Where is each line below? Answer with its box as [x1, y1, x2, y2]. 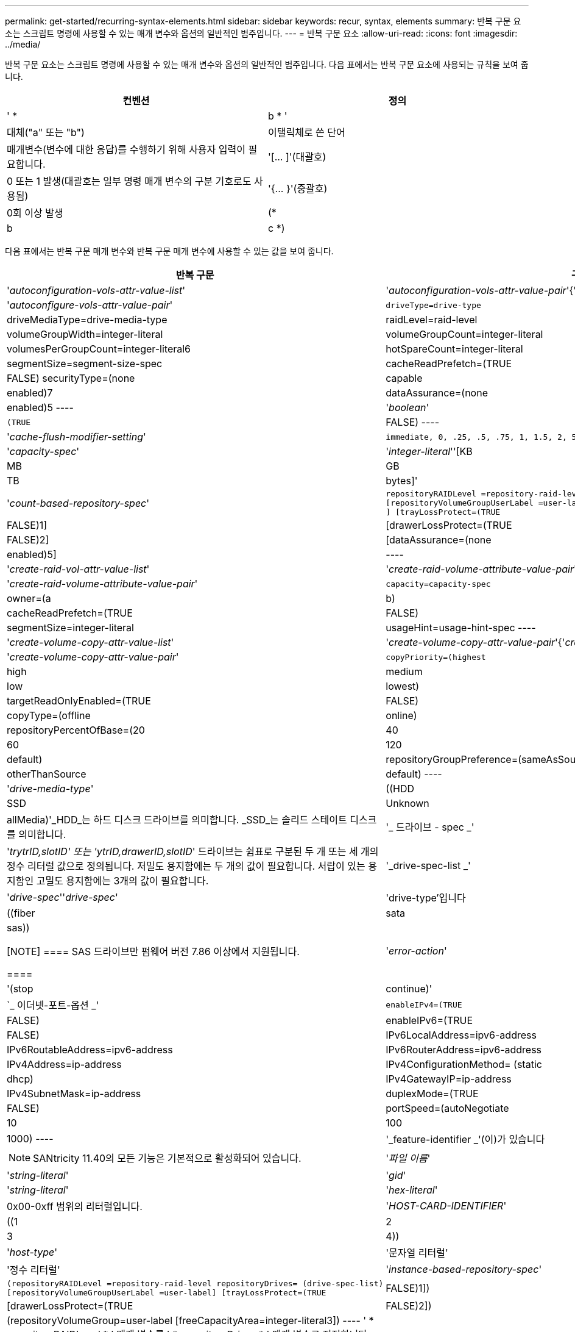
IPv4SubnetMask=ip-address [7, 1087, 141, 1100]
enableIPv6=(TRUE [386, 1014, 473, 1026]
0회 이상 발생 [7, 207, 63, 219]
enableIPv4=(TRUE [386, 1000, 462, 1009]
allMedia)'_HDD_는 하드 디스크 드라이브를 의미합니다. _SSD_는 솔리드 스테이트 [7, 814, 347, 826]
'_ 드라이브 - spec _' [386, 821, 474, 833]
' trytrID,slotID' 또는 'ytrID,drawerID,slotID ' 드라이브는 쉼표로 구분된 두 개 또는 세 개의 [7, 845, 379, 858]
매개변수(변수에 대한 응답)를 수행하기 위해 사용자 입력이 [7, 143, 245, 156]
